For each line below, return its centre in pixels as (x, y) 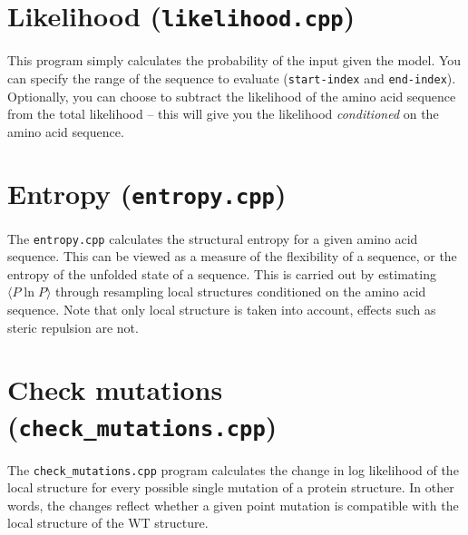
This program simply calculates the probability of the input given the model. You (234, 60)
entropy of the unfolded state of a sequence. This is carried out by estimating (222, 273)
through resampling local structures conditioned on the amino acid (241, 292)
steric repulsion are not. (73, 327)
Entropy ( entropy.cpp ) (147, 194)
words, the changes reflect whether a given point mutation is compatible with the (233, 505)
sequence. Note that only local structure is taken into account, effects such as (222, 309)
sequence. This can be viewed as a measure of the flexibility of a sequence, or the (232, 256)
